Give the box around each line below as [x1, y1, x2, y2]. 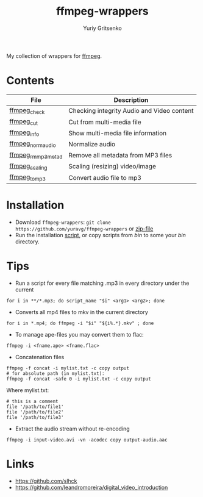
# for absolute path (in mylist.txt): [6, 371, 105, 377]
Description [113, 96, 149, 104]
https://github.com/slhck [15, 477, 77, 484]
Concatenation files [15, 354, 65, 361]
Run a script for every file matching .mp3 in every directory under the [15, 279, 190, 287]
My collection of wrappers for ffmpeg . [6, 52, 102, 59]
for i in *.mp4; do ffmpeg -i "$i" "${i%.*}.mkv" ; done [6, 320, 154, 327]
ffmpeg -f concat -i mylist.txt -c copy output [6, 365, 130, 371]
